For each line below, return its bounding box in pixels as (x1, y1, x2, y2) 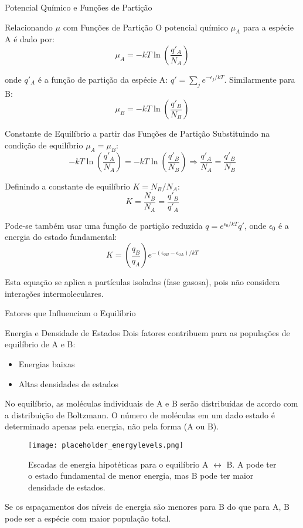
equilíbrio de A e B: (5, 338, 76, 350)
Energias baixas (18, 358, 75, 370)
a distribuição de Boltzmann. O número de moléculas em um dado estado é (5, 408, 275, 421)
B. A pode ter (226, 458, 277, 470)
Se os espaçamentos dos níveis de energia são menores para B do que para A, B (5, 500, 290, 513)
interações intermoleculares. (5, 287, 104, 299)
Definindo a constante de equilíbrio (5, 180, 130, 192)
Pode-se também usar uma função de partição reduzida (5, 219, 203, 231)
